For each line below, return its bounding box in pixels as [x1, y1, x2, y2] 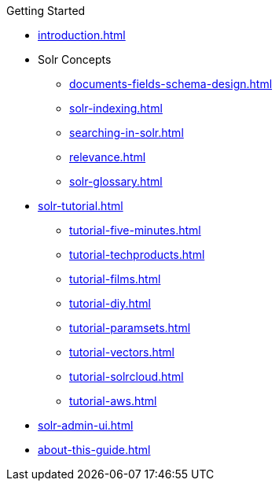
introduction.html [38, 28, 126, 42]
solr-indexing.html [69, 101, 163, 115]
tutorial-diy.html [69, 297, 151, 310]
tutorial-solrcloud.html [69, 370, 184, 383]
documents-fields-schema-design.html [69, 77, 273, 90]
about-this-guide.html [38, 443, 151, 456]
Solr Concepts [38, 53, 112, 66]
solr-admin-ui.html [38, 419, 134, 432]
